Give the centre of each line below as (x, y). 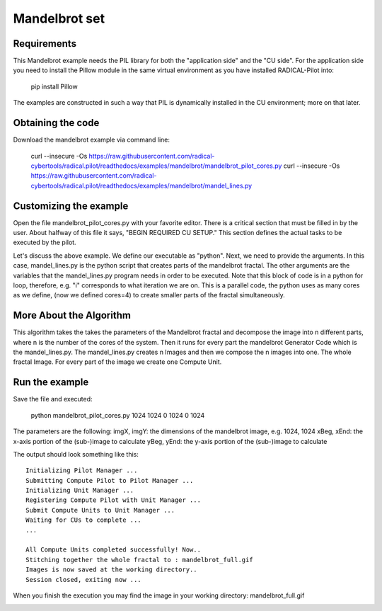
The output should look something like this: (76, 454)
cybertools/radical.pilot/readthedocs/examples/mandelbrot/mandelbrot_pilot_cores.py (156, 166)
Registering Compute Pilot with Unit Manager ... (114, 500)
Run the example (51, 382)
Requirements (45, 44)
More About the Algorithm (72, 315)
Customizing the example (71, 206)
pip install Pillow (54, 86)
